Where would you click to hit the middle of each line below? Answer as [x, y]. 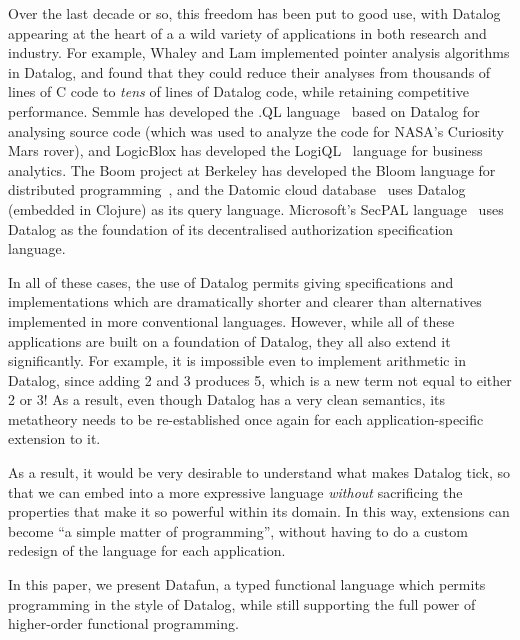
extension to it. [54, 438]
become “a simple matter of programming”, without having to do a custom [238, 530]
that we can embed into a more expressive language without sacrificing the [235, 491]
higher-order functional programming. [123, 623]
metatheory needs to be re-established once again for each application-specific [246, 418]
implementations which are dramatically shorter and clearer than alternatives [245, 301]
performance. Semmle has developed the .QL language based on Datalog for [244, 110]
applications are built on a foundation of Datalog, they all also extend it [229, 340]
